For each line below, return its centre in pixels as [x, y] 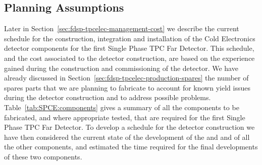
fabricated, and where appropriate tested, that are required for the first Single [125, 117]
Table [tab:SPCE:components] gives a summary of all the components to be [122, 107]
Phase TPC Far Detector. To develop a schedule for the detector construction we [129, 127]
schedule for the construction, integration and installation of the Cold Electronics [130, 38]
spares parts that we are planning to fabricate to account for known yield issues [127, 87]
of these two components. [43, 156]
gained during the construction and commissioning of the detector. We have [121, 68]
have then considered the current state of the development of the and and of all [127, 137]
